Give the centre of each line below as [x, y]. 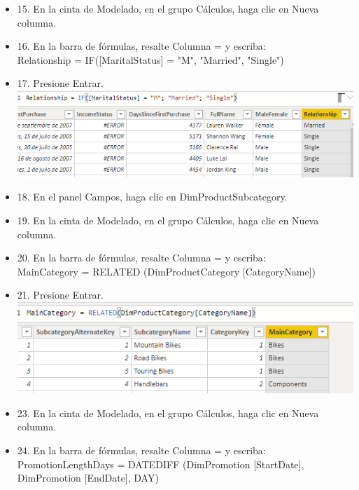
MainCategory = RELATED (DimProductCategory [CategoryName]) [167, 271]
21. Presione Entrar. [60, 295]
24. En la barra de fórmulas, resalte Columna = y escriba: [141, 450]
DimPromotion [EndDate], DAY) [88, 478]
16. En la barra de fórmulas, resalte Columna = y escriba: [141, 46]
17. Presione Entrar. [60, 83]
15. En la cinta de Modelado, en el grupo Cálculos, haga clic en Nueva [168, 8]
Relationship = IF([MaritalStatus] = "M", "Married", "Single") [150, 59]
